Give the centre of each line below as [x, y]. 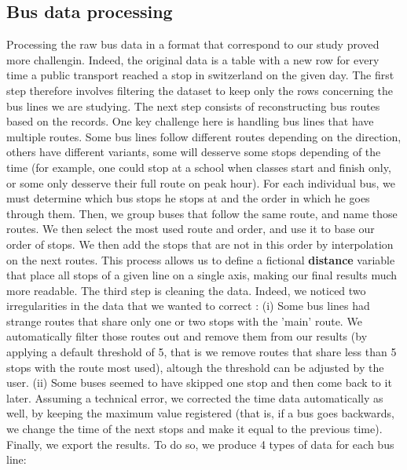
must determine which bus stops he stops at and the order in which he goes [188, 198]
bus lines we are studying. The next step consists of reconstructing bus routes [193, 106]
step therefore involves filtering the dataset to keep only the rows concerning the [200, 90]
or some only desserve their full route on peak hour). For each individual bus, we [201, 182]
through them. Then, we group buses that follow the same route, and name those [202, 213]
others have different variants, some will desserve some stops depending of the [194, 152]
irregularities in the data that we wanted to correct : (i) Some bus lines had [188, 306]
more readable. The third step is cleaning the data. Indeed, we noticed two [186, 290]
